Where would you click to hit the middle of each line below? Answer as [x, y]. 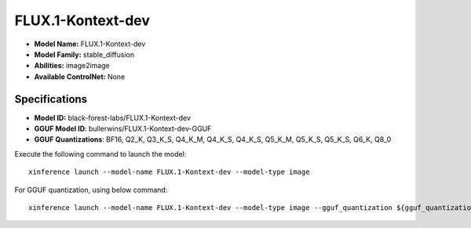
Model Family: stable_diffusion [84, 54]
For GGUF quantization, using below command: [91, 190]
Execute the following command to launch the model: [100, 154]
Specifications [51, 99]
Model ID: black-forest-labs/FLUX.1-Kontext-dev [113, 118]
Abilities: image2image [72, 66]
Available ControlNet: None [80, 76]
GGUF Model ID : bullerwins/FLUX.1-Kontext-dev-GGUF [123, 128]
